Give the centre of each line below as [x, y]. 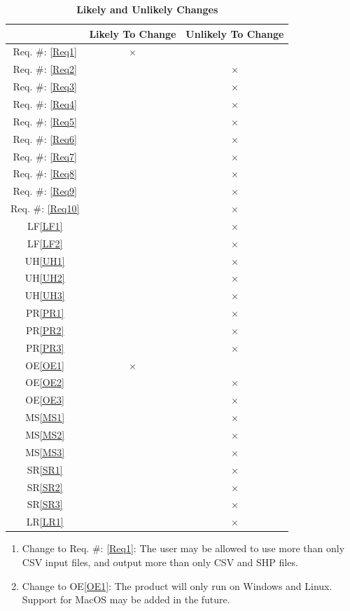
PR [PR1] [45, 313]
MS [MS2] [45, 434]
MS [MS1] [45, 417]
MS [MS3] [45, 452]
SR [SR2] [45, 487]
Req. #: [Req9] [45, 191]
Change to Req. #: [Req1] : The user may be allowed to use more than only [183, 548]
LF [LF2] [45, 243]
